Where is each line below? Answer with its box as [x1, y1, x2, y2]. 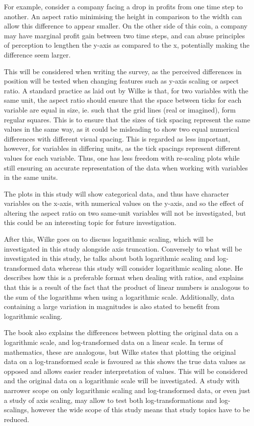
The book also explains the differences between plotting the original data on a [4, 327, 238, 338]
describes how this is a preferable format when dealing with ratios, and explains [4, 272, 244, 283]
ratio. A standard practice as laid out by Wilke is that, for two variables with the [4, 85, 249, 95]
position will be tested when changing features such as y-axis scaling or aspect [4, 76, 239, 86]
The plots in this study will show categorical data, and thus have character [4, 188, 229, 199]
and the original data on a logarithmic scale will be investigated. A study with [4, 375, 240, 386]
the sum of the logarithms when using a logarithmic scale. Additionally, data [4, 291, 234, 302]
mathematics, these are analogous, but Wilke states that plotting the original [4, 346, 236, 357]
